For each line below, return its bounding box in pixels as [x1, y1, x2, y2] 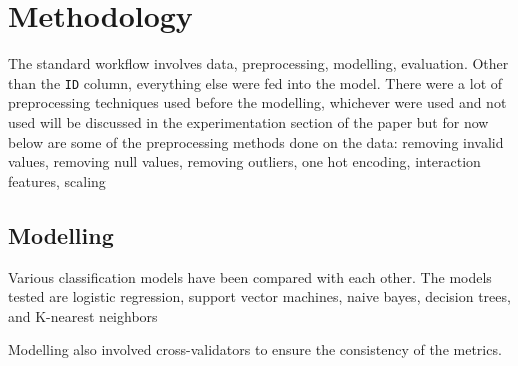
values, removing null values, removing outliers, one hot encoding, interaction [8, 151, 481, 172]
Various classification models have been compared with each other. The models [8, 266, 492, 287]
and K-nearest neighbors [8, 305, 158, 326]
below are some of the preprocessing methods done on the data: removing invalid [8, 131, 504, 152]
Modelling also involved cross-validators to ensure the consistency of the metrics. [8, 339, 502, 360]
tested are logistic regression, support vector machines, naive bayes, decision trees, [8, 286, 511, 307]
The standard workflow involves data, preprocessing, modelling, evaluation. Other [8, 53, 509, 74]
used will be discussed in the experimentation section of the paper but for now [8, 111, 489, 132]
